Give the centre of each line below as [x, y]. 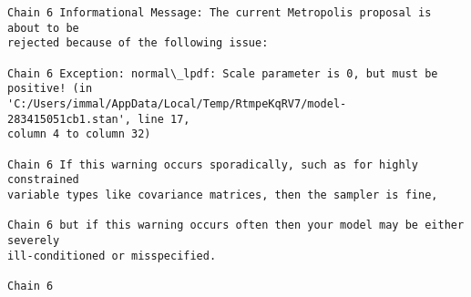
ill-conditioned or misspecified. [112, 256]
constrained [43, 180]
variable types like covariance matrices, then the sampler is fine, [223, 195]
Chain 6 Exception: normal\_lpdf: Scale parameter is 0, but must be [223, 73]
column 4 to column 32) [79, 134]
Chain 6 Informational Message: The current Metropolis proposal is [220, 13]
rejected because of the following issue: [138, 43]
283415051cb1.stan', [70, 119]
